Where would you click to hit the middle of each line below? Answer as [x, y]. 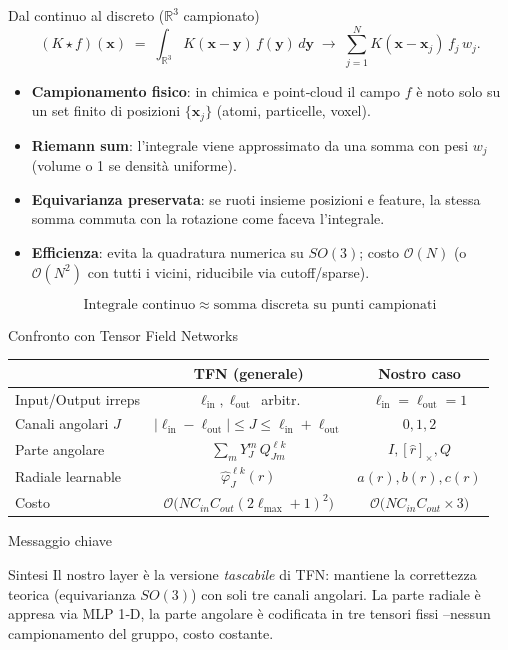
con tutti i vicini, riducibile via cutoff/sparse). [228, 271]
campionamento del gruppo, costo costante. [141, 632]
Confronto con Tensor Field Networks [123, 334]
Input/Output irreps [78, 398]
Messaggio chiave [60, 540]
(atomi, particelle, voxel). [293, 110]
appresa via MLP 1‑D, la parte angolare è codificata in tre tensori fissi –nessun [249, 613]
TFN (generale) [248, 372]
